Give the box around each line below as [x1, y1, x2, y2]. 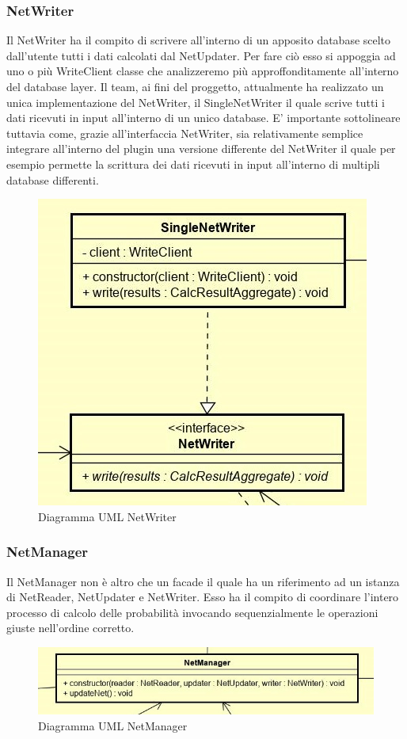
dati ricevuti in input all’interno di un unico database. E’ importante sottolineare [6, 109, 401, 126]
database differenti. [6, 171, 99, 188]
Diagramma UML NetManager [38, 718, 188, 734]
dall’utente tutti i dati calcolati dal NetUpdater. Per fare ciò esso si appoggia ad [6, 47, 396, 63]
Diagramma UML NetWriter [38, 508, 177, 524]
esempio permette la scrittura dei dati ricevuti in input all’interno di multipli [6, 155, 380, 172]
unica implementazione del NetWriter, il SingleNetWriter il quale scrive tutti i [6, 93, 385, 110]
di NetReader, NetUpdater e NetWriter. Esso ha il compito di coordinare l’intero [6, 589, 399, 605]
